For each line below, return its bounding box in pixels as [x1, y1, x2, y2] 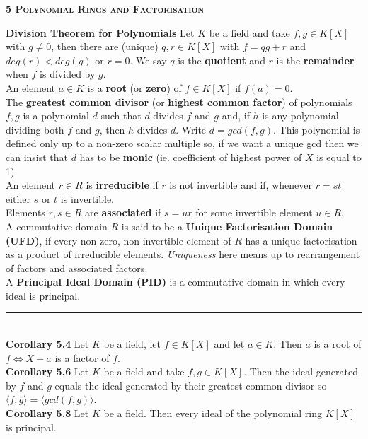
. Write [176, 122, 207, 136]
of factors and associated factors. [6, 260, 148, 275]
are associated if [85, 205, 161, 220]
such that [100, 108, 142, 123]
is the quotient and [178, 52, 265, 67]
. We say [130, 52, 167, 67]
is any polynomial [262, 108, 339, 123]
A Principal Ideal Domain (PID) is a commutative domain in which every [6, 274, 345, 289]
